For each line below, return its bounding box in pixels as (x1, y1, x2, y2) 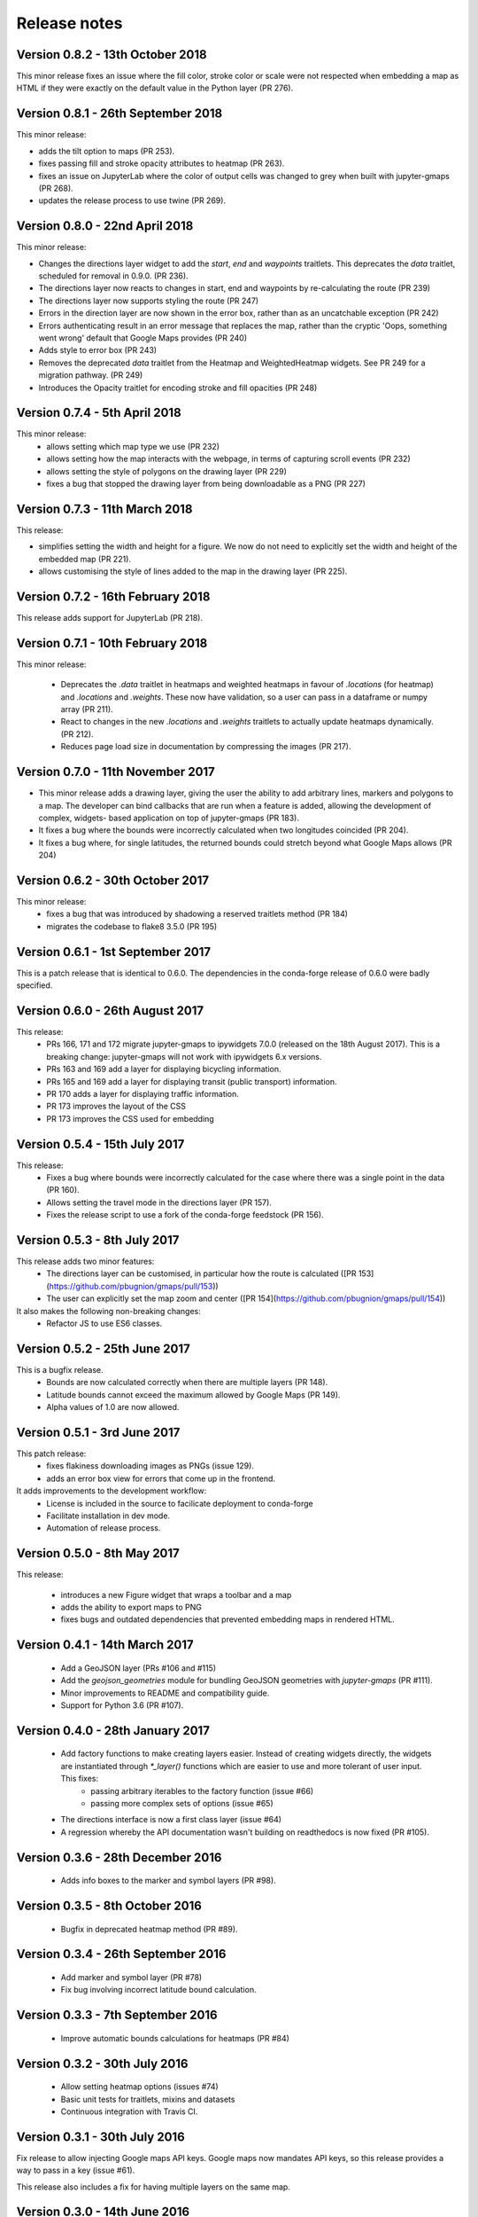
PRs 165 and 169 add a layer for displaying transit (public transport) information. (46, 1076, 337, 1086)
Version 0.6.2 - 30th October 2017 (16, 873, 210, 888)
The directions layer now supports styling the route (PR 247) (38, 295, 259, 306)
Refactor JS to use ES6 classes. (46, 1318, 163, 1329)
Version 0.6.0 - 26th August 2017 (16, 1003, 204, 1018)
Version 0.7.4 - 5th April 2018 (16, 405, 181, 420)
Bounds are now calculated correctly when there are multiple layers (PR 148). (46, 1377, 328, 1388)
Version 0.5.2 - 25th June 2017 (16, 1341, 190, 1356)
